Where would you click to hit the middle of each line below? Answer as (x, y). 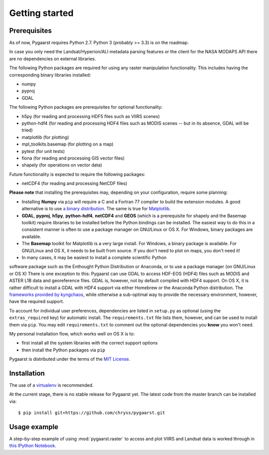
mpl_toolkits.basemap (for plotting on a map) (68, 144)
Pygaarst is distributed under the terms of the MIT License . (70, 359)
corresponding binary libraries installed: (50, 75)
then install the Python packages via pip (64, 350)
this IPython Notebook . (33, 446)
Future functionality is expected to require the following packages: (77, 174)
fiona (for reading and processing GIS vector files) (73, 158)
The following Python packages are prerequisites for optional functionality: (86, 107)
